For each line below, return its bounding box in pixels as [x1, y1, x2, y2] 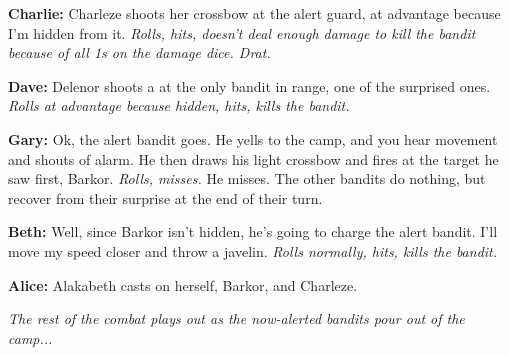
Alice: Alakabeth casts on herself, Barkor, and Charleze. [8, 274, 358, 295]
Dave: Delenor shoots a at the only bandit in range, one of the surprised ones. [8, 75, 491, 96]
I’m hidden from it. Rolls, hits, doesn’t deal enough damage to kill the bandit [8, 22, 476, 43]
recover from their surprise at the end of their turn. [8, 187, 323, 208]
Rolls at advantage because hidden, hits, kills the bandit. [8, 95, 350, 116]
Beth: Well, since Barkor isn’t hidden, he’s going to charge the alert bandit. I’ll [8, 221, 498, 242]
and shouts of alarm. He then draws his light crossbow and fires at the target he [8, 148, 499, 169]
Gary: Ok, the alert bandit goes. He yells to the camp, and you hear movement [8, 128, 498, 149]
